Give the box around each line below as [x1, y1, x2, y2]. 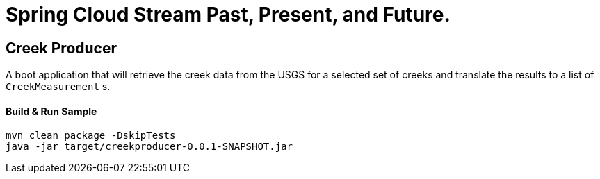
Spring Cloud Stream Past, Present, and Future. [6, 3, 451, 26]
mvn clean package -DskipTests [6, 130, 176, 142]
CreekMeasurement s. [6, 80, 111, 93]
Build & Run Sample [6, 105, 97, 117]
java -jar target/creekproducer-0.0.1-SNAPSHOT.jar [6, 141, 293, 153]
